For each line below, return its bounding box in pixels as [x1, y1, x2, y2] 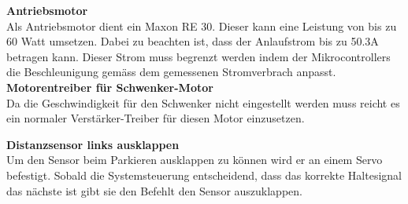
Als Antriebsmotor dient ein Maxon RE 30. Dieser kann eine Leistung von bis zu [6, 17, 397, 34]
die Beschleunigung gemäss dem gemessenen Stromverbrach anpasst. [6, 64, 336, 80]
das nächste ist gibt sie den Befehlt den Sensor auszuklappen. [6, 182, 302, 199]
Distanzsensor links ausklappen [6, 136, 180, 152]
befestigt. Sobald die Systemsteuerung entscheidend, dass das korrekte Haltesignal [6, 166, 402, 183]
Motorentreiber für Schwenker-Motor [6, 78, 213, 95]
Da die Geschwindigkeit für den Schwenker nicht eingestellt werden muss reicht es [6, 94, 400, 111]
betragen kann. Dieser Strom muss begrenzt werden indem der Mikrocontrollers [6, 48, 391, 64]
